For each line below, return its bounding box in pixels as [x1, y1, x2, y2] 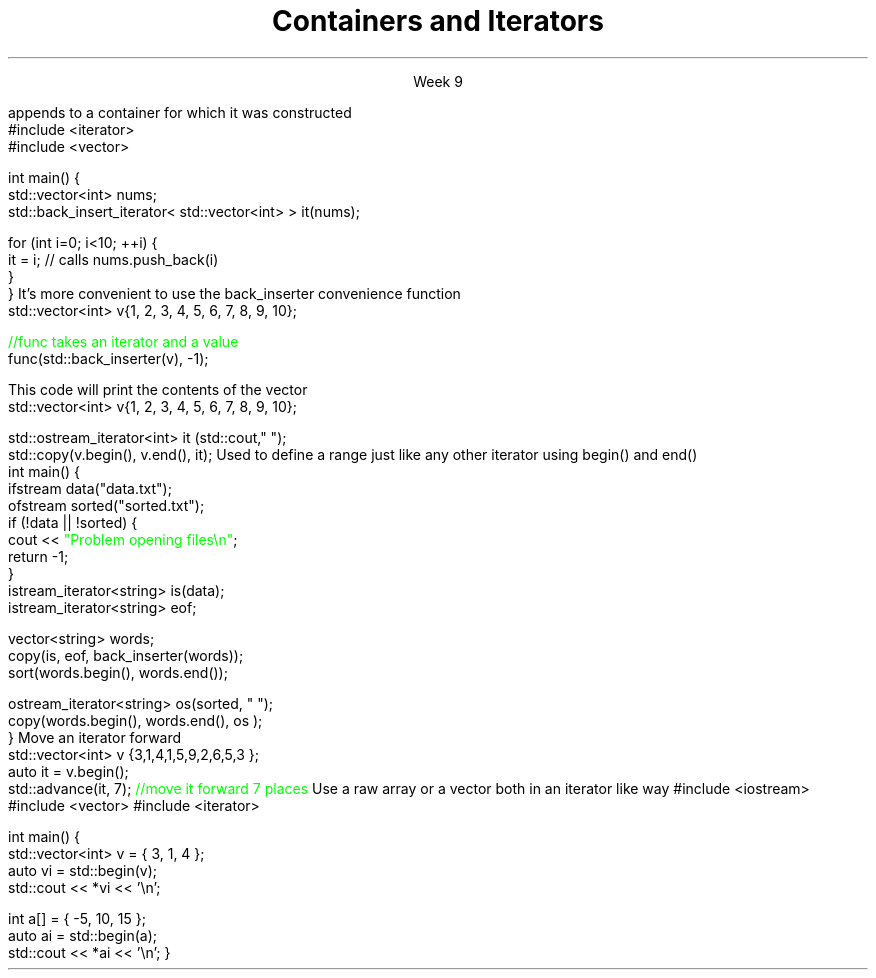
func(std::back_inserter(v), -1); [8, 349, 209, 367]
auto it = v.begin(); [8, 762, 129, 780]
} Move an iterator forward [8, 728, 182, 746]
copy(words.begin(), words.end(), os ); [8, 711, 263, 729]
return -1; [8, 547, 69, 565]
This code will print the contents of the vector [8, 380, 308, 398]
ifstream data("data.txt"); [8, 479, 172, 497]
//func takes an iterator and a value [8, 332, 239, 350]
